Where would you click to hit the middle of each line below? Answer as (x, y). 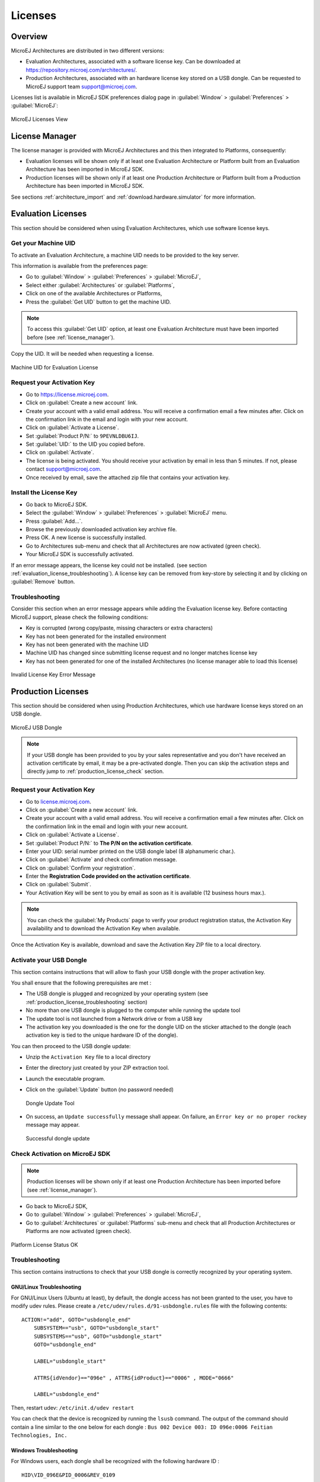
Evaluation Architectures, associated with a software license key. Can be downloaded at (133, 62)
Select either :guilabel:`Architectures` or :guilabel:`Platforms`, (100, 285)
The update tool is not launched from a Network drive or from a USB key (114, 1018)
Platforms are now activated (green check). (79, 1231)
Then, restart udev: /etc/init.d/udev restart (73, 1407)
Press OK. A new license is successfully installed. (86, 538)
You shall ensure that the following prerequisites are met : (81, 983)
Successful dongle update (58, 1138)
